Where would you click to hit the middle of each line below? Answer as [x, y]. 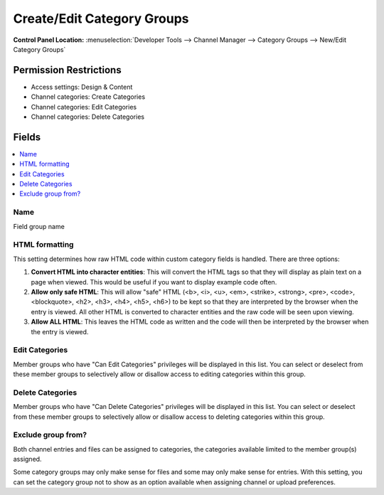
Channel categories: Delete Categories [88, 117]
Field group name [39, 226]
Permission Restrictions [67, 70]
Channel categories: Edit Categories [84, 107]
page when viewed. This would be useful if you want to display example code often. [154, 282]
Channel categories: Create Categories [88, 97]
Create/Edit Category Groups [101, 18]
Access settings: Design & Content [82, 87]
